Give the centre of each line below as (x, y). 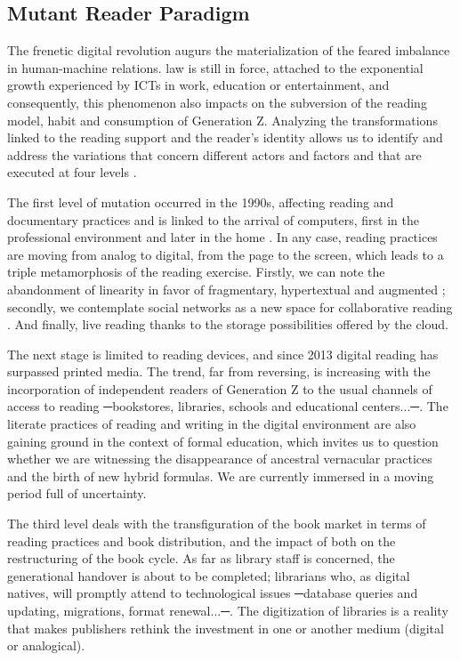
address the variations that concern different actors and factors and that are (214, 154)
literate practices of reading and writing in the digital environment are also (212, 424)
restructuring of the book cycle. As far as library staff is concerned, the (201, 558)
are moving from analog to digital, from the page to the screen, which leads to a (226, 254)
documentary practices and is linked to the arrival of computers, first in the (213, 219)
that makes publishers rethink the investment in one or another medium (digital (226, 628)
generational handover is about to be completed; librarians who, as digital (209, 575)
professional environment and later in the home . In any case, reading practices (222, 237)
